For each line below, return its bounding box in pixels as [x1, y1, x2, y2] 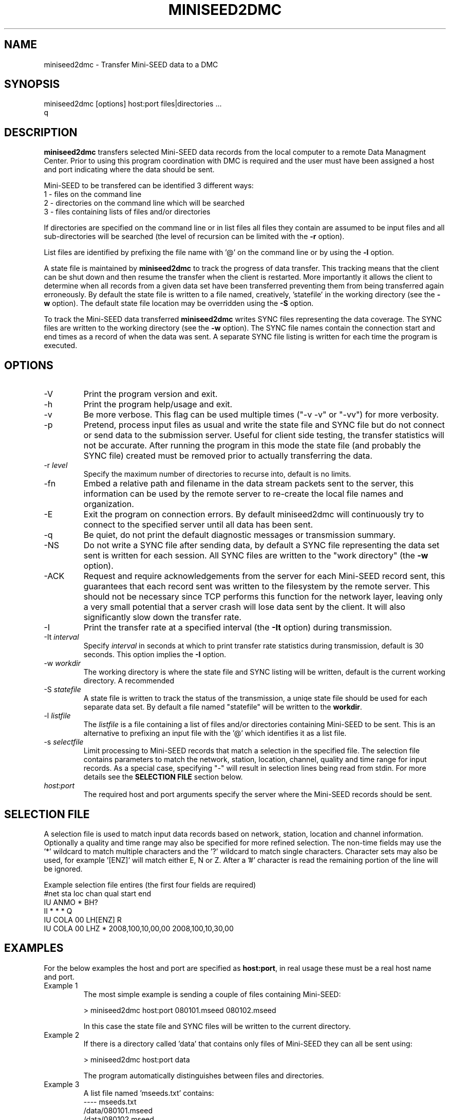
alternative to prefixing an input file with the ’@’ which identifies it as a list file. [83, 729, 347, 738]
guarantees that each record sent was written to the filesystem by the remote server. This [83, 581, 430, 592]
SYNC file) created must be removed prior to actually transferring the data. [83, 450, 372, 461]
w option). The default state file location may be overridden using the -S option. [44, 299, 314, 308]
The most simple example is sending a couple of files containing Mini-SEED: [83, 989, 341, 999]
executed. [44, 341, 78, 350]
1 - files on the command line [44, 190, 142, 199]
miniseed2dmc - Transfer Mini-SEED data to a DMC [44, 60, 218, 69]
